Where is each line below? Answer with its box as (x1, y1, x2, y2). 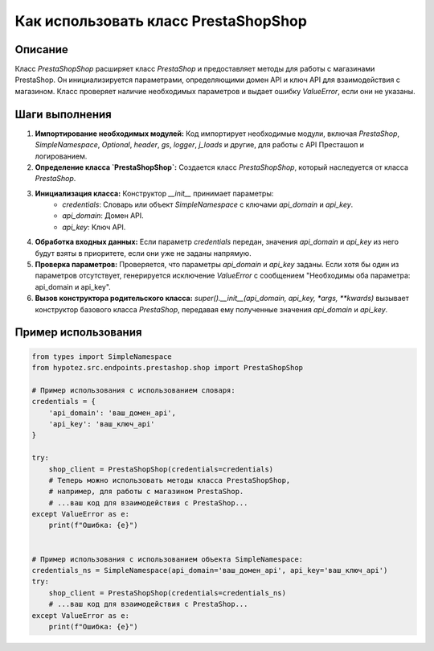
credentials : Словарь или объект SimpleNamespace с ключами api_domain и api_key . (62, 200, 354, 209)
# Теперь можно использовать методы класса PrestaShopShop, (48, 476, 291, 484)
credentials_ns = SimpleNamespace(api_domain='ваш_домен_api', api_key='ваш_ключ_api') (31, 566, 388, 575)
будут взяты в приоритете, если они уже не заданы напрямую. (35, 248, 252, 258)
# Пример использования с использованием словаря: (31, 385, 236, 394)
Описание (14, 43, 68, 56)
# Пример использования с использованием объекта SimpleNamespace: (31, 554, 304, 563)
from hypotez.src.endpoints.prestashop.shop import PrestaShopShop (31, 363, 304, 372)
